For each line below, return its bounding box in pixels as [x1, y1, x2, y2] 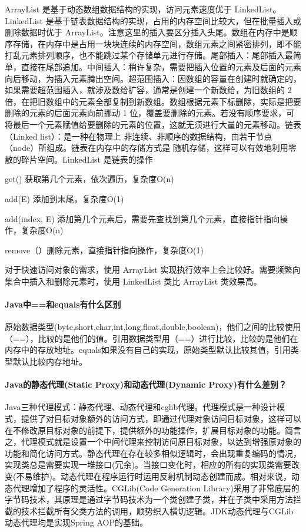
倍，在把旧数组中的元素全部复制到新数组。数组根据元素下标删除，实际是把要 [5, 95, 301, 107]
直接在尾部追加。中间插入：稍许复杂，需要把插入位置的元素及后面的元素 [21, 60, 301, 72]
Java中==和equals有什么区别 [5, 298, 121, 310]
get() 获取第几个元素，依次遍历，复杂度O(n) [5, 173, 174, 185]
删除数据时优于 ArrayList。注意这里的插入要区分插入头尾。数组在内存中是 [5, 26, 290, 38]
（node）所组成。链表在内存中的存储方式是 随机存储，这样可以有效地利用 [5, 141, 288, 154]
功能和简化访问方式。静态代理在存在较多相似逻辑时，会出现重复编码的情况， [5, 447, 301, 459]
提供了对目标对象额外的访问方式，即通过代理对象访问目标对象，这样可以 [21, 412, 301, 425]
